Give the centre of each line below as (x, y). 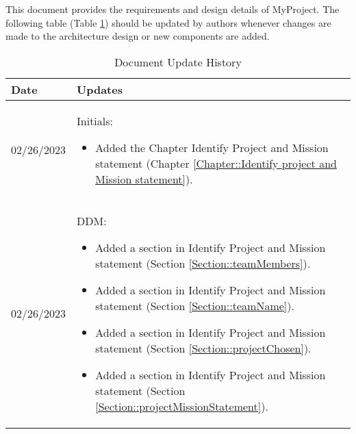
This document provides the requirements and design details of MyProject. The (173, 9)
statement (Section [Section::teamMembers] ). (203, 263)
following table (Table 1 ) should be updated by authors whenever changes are (168, 22)
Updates (100, 89)
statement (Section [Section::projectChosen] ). (203, 348)
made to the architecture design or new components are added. (138, 36)
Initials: (95, 120)
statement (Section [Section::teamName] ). (195, 305)
